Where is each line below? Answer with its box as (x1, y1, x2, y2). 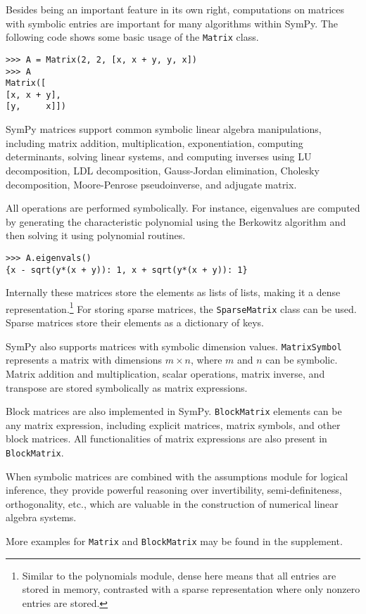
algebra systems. (6, 510, 77, 525)
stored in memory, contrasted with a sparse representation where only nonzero (22, 582, 360, 596)
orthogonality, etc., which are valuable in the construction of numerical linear (6, 496, 339, 511)
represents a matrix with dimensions (6, 352, 163, 367)
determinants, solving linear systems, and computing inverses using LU (6, 149, 312, 164)
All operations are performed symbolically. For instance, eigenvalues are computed (6, 200, 360, 215)
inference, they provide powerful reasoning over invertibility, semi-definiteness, (6, 482, 342, 497)
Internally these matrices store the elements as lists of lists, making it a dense (6, 285, 341, 300)
